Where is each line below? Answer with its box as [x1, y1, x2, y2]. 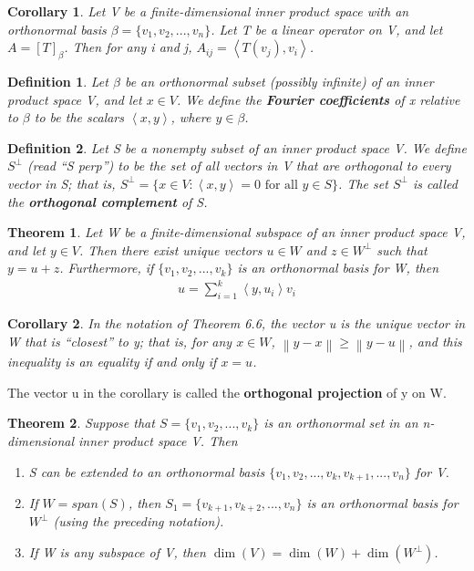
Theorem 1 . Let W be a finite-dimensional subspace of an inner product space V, [7, 223, 466, 242]
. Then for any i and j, [64, 37, 192, 57]
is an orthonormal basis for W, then [237, 258, 439, 277]
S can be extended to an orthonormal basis [28, 462, 265, 481]
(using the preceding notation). [53, 512, 224, 531]
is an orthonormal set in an [263, 413, 418, 432]
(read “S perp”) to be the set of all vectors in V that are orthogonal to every [27, 156, 451, 175]
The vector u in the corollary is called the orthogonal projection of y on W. [7, 382, 447, 401]
